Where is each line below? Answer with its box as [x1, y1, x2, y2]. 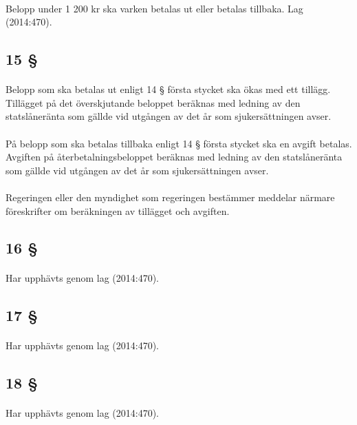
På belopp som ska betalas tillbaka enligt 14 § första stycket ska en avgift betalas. [6, 136, 352, 150]
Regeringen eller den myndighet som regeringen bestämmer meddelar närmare [6, 189, 335, 204]
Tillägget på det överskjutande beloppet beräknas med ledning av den [6, 95, 301, 110]
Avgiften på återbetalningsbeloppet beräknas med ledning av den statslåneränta [6, 149, 343, 164]
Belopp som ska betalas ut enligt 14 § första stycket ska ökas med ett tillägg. [6, 82, 331, 96]
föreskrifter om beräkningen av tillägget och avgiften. [6, 203, 230, 218]
